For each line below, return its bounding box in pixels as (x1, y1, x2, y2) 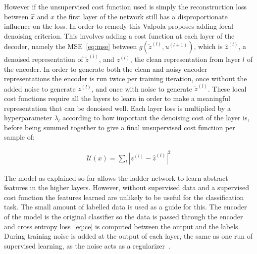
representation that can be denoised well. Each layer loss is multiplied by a (4, 102, 231, 113)
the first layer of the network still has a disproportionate (56, 11, 228, 21)
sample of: (4, 132, 35, 142)
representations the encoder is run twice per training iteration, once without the (4, 73, 247, 84)
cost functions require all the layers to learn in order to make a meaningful (4, 93, 231, 103)
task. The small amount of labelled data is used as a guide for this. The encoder (4, 202, 247, 212)
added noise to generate (4, 83, 76, 94)
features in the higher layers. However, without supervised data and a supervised (4, 182, 249, 193)
